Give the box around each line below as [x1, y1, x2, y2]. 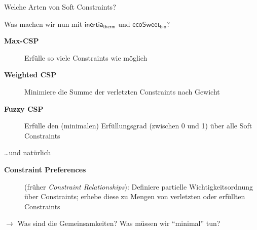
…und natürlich [4, 147, 51, 158]
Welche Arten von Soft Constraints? [4, 2, 116, 12]
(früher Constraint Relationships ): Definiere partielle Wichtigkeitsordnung [24, 181, 253, 192]
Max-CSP [4, 35, 39, 46]
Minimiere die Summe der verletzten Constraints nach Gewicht [24, 86, 220, 97]
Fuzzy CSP [4, 103, 44, 114]
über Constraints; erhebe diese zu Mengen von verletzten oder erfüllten [24, 191, 245, 202]
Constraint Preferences [4, 164, 86, 174]
